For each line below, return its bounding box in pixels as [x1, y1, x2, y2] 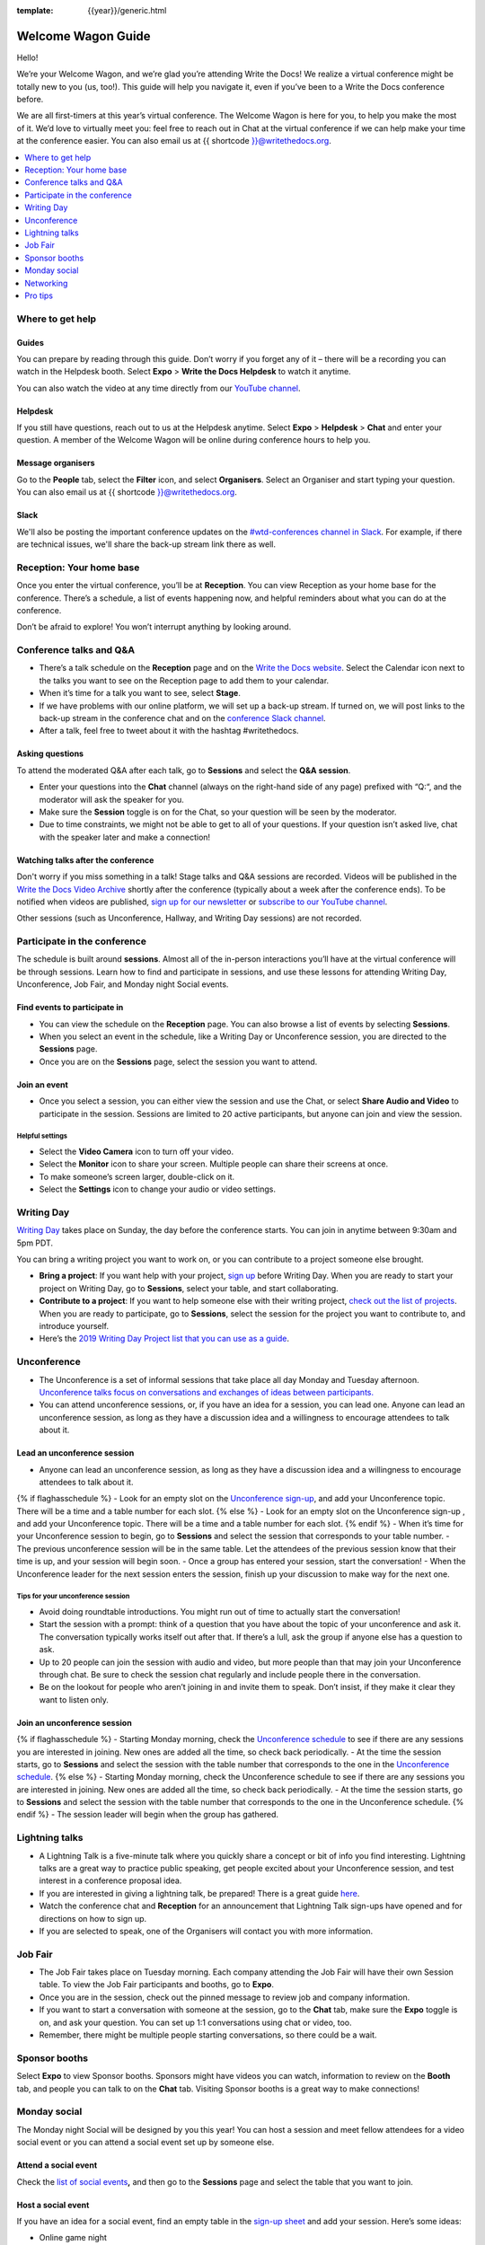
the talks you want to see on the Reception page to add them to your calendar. [39, 674, 330, 686]
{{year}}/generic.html [87, 5, 167, 15]
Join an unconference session [16, 1717, 132, 1728]
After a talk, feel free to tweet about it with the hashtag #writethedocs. [39, 726, 300, 736]
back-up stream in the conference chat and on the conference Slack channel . [39, 713, 327, 724]
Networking [24, 277, 68, 288]
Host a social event [16, 2199, 90, 2210]
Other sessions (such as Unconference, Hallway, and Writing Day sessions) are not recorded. [16, 912, 363, 924]
